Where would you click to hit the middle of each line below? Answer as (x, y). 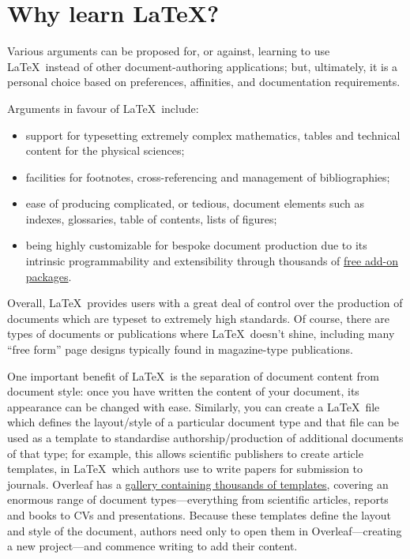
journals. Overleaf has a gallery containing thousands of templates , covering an (198, 484)
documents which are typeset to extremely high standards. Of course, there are (198, 318)
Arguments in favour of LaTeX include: (103, 108)
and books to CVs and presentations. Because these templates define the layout (199, 514)
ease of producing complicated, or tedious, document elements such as (195, 203)
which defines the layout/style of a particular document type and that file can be (203, 422)
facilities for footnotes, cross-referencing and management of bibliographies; (208, 176)
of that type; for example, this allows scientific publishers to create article (185, 453)
